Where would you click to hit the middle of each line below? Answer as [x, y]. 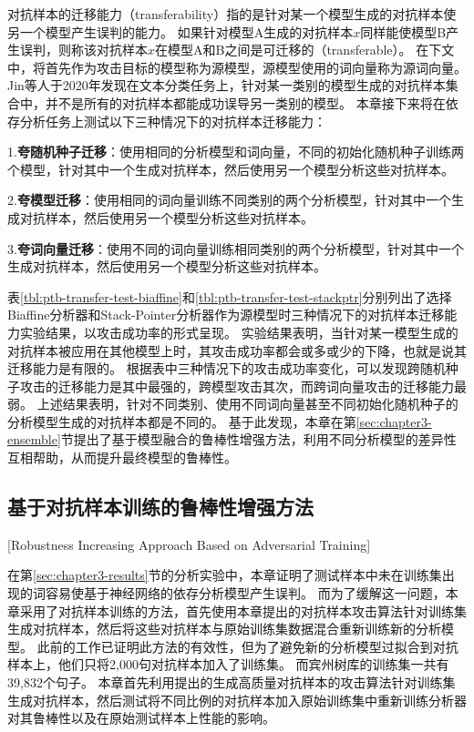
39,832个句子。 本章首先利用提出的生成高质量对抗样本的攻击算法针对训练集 [232, 682]
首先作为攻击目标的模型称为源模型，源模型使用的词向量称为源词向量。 [256, 67]
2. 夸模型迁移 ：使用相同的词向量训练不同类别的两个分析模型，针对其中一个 [229, 200]
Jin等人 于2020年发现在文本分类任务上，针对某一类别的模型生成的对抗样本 [227, 85]
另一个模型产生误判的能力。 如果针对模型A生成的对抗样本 [180, 31]
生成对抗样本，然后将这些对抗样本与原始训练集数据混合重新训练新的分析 [224, 629]
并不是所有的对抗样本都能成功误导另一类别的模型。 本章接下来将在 [245, 102]
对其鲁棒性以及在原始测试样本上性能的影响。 [141, 718]
